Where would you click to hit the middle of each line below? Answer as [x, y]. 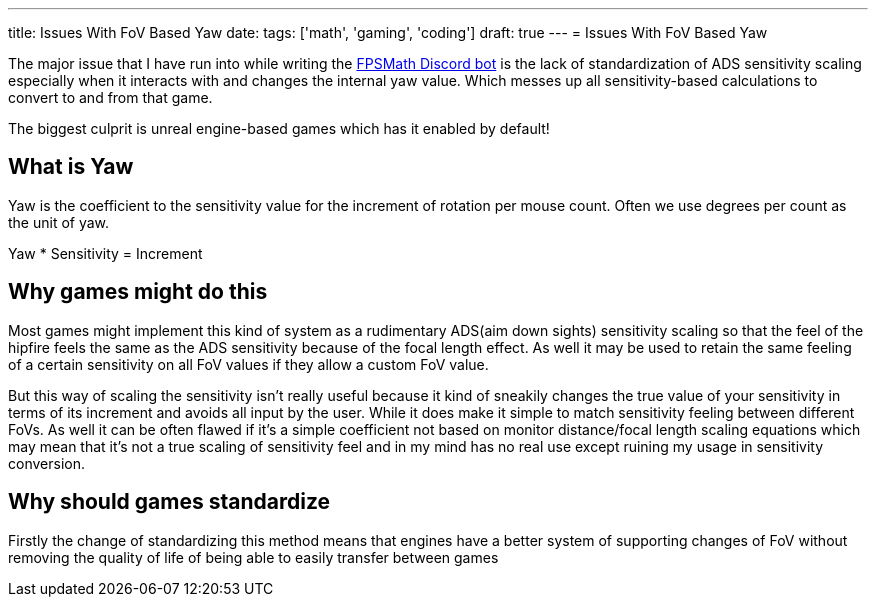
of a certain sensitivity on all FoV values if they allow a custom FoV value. [248, 364]
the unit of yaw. [59, 222]
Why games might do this [138, 292]
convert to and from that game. [110, 97]
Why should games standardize [169, 502]
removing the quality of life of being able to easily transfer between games [253, 557]
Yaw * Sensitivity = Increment [105, 253]
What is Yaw [71, 167]
